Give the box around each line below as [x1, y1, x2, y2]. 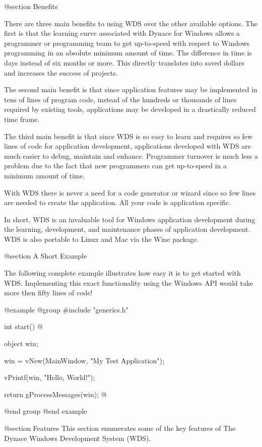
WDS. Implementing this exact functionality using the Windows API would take [4, 277, 253, 288]
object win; [4, 338, 38, 349]
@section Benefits [4, 1, 58, 11]
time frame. [4, 113, 40, 124]
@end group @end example [4, 406, 87, 416]
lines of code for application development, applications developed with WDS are [4, 141, 251, 151]
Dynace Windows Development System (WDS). [4, 432, 151, 443]
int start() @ [4, 321, 43, 332]
